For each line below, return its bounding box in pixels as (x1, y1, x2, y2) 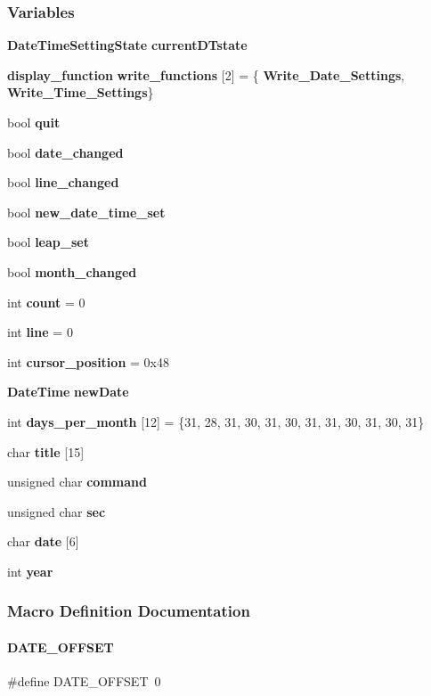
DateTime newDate (7, 382, 129, 401)
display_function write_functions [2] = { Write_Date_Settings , (7, 65, 405, 84)
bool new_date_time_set (7, 202, 166, 221)
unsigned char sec (7, 502, 106, 520)
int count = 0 (7, 292, 85, 311)
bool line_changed (7, 173, 119, 192)
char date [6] (7, 532, 79, 551)
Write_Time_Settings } (7, 83, 154, 102)
